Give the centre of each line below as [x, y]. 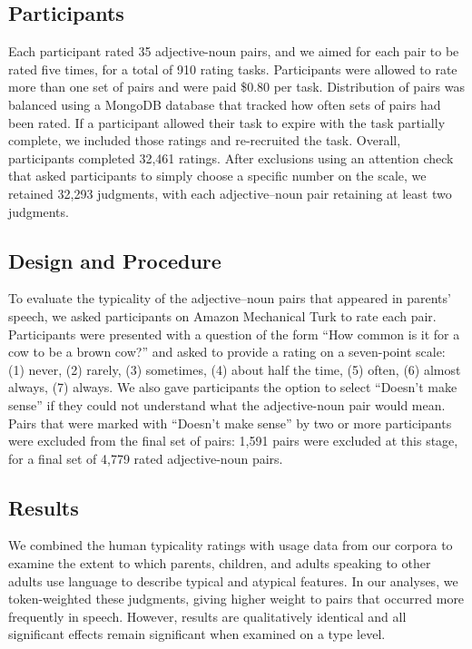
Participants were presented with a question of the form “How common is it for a [234, 334]
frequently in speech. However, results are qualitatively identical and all [207, 616]
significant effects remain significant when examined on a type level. [197, 634]
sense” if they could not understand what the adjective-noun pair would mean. [227, 404]
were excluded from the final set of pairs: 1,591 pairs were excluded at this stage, [233, 441]
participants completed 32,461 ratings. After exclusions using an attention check [231, 157]
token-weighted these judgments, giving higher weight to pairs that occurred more [236, 599]
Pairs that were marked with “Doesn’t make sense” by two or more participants [230, 423]
